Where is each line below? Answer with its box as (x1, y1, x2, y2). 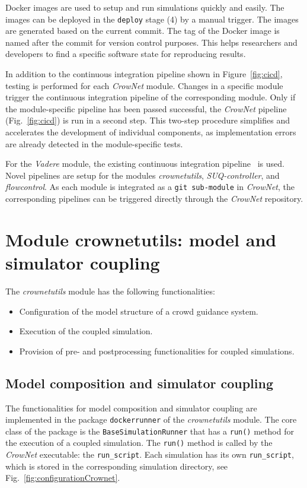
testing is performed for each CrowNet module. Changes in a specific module (5, 79, 283, 91)
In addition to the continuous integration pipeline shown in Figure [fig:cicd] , (5, 68, 283, 80)
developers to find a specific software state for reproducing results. (5, 47, 246, 60)
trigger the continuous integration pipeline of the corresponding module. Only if (5, 91, 296, 103)
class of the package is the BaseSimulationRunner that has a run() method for (5, 424, 294, 437)
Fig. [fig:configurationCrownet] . (5, 471, 120, 484)
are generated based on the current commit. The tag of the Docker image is (5, 24, 280, 37)
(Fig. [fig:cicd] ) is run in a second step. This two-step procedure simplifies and (5, 114, 290, 126)
